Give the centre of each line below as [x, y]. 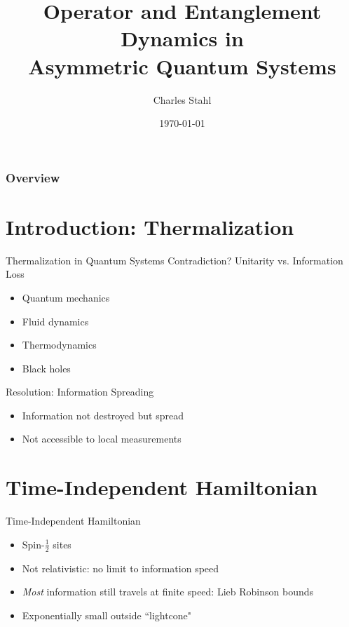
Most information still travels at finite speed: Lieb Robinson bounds [168, 592]
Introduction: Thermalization [150, 226]
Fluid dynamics [55, 321]
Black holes [46, 368]
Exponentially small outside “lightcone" [107, 615]
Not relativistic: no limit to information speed [121, 568]
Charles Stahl [182, 99]
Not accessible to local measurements [102, 439]
